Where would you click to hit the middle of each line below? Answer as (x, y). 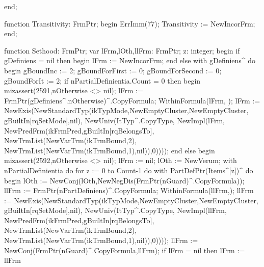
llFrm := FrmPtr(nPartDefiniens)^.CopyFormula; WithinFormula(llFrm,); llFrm (129, 190)
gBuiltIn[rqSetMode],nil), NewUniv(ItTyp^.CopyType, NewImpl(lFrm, (114, 120)
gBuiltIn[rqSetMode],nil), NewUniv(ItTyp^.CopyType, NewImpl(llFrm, (115, 210)
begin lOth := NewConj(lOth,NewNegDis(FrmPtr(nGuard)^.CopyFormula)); (124, 180)
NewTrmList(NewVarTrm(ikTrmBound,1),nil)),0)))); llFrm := (101, 240)
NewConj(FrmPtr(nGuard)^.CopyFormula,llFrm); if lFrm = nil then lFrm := (125, 250)
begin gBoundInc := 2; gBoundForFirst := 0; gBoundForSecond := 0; (113, 70)
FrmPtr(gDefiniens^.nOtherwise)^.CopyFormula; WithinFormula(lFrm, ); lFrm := (132, 100)
